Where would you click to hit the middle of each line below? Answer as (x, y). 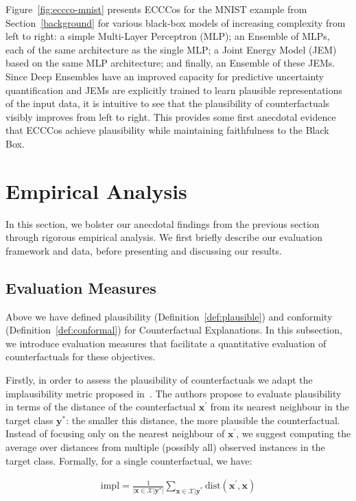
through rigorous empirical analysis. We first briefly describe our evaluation (164, 237)
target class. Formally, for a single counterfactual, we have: (129, 460)
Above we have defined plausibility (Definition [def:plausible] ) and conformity (169, 316)
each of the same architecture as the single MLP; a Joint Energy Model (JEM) (171, 49)
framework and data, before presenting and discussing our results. (144, 250)
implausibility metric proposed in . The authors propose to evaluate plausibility (174, 393)
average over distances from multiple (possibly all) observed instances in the (165, 446)
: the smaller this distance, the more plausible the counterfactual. (203, 420)
